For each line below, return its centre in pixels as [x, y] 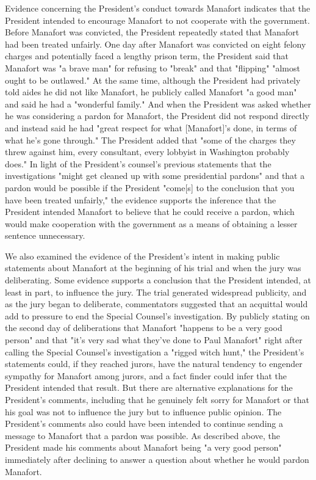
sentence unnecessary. [45, 235]
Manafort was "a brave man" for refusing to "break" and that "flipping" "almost [153, 67]
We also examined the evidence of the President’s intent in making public [142, 256]
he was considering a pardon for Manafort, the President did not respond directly [157, 116]
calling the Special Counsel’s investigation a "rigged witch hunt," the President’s [155, 351]
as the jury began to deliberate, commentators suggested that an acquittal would [156, 304]
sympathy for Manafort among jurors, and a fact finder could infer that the [146, 375]
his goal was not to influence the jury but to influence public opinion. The [143, 411]
